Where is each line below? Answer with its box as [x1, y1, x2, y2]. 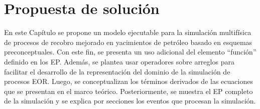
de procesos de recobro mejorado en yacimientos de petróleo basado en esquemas [4, 36, 252, 47]
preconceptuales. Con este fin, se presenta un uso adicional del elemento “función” [4, 46, 256, 57]
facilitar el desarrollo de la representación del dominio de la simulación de [4, 66, 230, 76]
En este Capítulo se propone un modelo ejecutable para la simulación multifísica [4, 27, 251, 37]
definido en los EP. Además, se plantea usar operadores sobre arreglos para [4, 56, 234, 66]
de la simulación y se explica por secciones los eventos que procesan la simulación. [4, 95, 256, 106]
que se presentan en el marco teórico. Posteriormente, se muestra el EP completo [4, 85, 253, 96]
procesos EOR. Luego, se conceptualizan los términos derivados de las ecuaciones [4, 76, 253, 86]
